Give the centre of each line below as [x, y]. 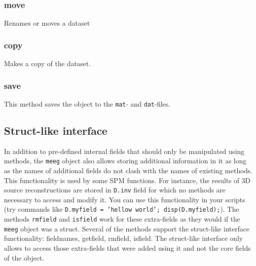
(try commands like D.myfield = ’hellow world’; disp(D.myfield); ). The [122, 209]
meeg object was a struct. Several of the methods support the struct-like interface [127, 228]
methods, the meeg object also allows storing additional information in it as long [125, 161]
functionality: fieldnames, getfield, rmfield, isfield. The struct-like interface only [124, 238]
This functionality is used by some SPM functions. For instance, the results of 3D [127, 180]
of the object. [24, 257]
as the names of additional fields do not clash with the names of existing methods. [128, 170]
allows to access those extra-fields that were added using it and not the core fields [128, 247]
